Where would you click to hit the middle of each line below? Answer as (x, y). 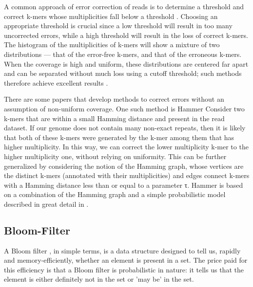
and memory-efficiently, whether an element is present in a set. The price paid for (126, 260)
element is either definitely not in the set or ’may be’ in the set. (99, 279)
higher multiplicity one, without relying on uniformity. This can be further (115, 156)
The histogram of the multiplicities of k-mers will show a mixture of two (112, 45)
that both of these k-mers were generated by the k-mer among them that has (119, 137)
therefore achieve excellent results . (56, 82)
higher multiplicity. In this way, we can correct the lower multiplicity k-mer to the (126, 147)
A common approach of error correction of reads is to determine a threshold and (124, 6)
